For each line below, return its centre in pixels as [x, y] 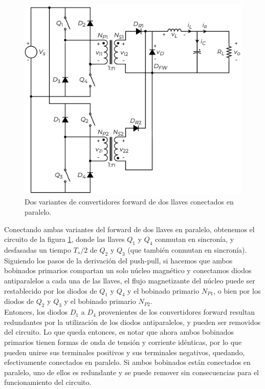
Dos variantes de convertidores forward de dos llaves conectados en [129, 202]
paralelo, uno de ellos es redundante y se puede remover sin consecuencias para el [131, 372]
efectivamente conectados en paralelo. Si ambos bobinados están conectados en [127, 362]
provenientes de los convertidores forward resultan [177, 312]
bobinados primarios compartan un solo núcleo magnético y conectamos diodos [128, 270]
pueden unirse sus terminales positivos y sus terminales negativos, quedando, [125, 352]
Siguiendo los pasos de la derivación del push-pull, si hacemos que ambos [118, 260]
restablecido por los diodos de [51, 290]
